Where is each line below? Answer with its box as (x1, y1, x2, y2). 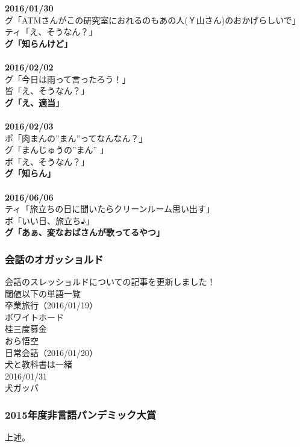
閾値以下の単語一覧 (5, 287, 81, 299)
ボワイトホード (5, 310, 64, 323)
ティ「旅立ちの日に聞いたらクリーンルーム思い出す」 (5, 202, 215, 215)
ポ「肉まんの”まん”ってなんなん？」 (5, 131, 148, 144)
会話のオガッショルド (5, 251, 104, 266)
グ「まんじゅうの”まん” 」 (5, 143, 108, 156)
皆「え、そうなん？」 (5, 84, 89, 97)
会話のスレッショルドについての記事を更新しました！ (5, 275, 216, 288)
